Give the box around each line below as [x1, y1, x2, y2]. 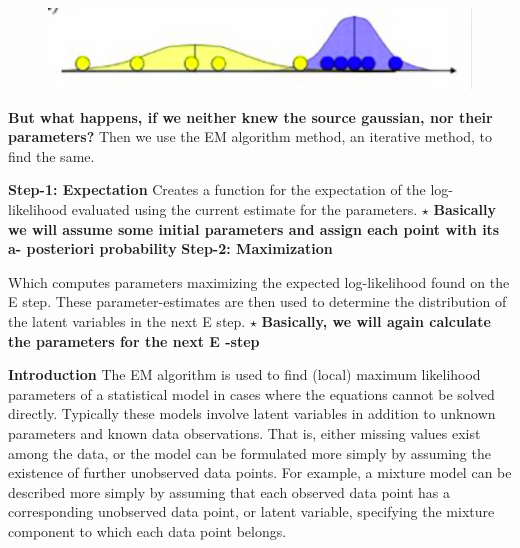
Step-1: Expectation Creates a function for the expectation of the [8, 179, 426, 200]
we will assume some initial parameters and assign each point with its [8, 218, 500, 239]
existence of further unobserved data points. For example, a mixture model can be [8, 462, 512, 483]
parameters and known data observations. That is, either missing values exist [8, 422, 481, 443]
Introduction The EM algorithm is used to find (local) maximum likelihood [8, 364, 481, 385]
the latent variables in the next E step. [8, 311, 246, 331]
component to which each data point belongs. [8, 520, 287, 541]
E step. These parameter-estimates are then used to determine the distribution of [8, 291, 507, 312]
